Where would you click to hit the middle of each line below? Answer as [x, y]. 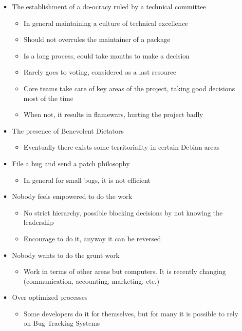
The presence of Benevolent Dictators [68, 130]
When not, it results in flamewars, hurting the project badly [113, 114]
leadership [39, 222]
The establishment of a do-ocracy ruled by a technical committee [109, 6]
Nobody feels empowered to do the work [72, 196]
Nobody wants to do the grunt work [66, 255]
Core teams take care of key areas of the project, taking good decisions [129, 88]
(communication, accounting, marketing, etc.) [92, 281]
